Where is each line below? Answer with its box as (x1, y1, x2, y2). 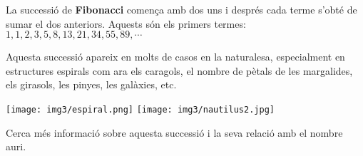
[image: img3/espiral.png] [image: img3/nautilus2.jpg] (6, 104, 275, 115)
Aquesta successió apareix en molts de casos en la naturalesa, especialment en (6, 49, 345, 64)
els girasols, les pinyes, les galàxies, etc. (6, 77, 177, 92)
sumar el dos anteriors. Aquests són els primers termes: (6, 16, 246, 31)
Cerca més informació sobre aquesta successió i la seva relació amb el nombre (6, 125, 343, 140)
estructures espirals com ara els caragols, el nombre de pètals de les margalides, (6, 63, 353, 78)
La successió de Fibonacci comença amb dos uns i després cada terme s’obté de (6, 2, 357, 16)
